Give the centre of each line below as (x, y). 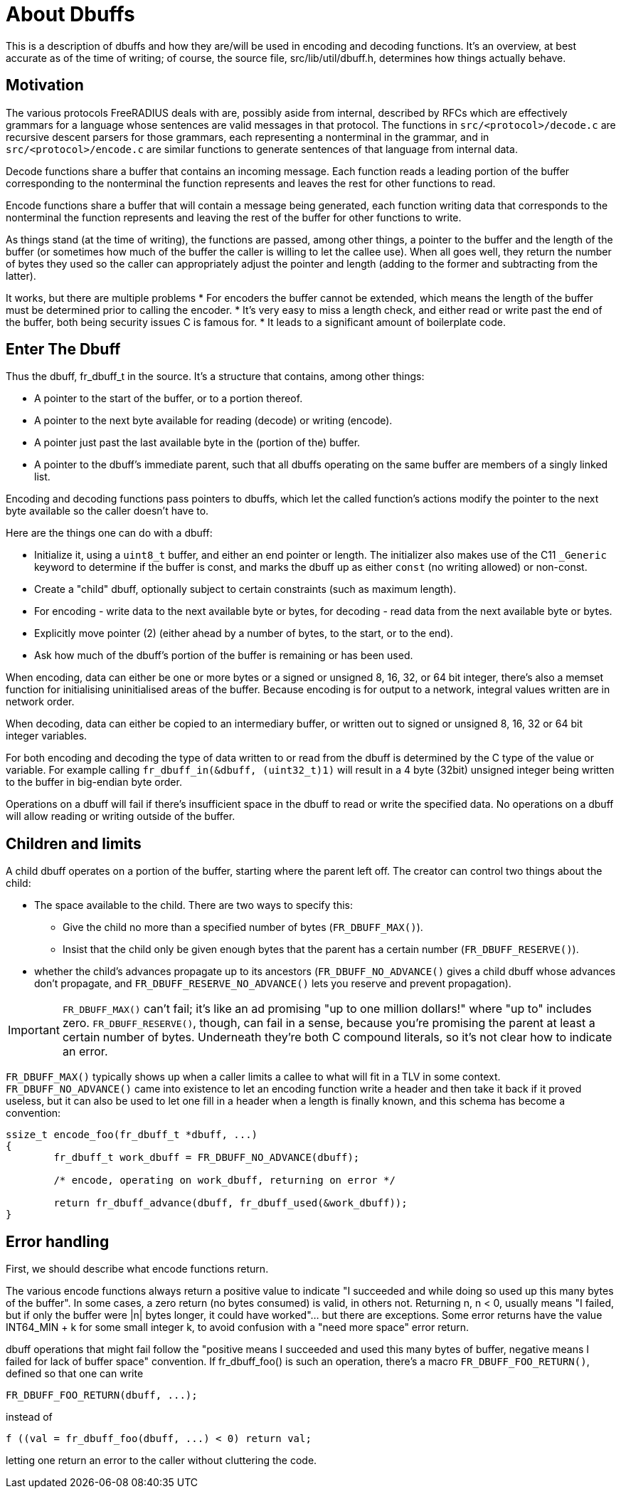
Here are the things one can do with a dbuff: (109, 533)
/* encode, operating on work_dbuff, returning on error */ (224, 1180)
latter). (21, 275)
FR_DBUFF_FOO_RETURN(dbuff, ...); (102, 1395)
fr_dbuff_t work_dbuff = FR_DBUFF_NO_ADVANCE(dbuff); (207, 1158)
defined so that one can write (75, 1374)
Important (34, 1030)
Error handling (58, 1241)
